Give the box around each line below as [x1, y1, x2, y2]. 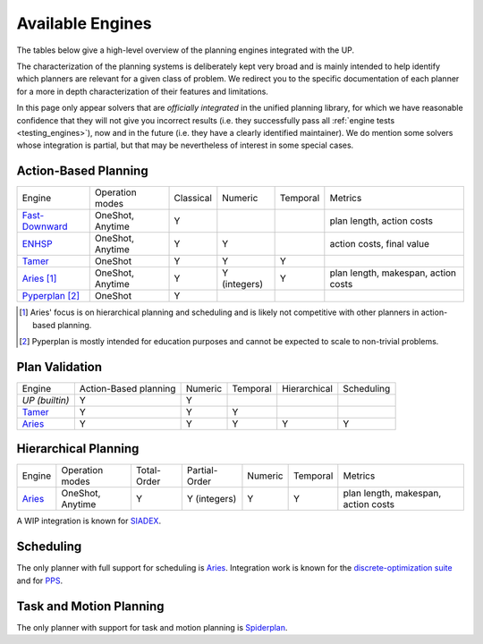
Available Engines [16, 13, 152, 33]
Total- [135, 464, 161, 477]
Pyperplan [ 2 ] [21, 290, 80, 302]
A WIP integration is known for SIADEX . [16, 515, 161, 527]
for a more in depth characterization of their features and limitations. [16, 86, 268, 97]
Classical [174, 192, 212, 205]
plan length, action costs [329, 215, 434, 227]
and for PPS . [16, 575, 63, 586]
